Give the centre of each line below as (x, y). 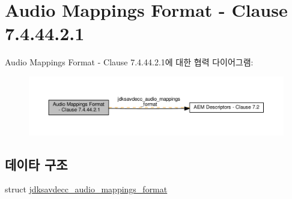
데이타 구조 (36, 164)
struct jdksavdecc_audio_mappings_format (86, 189)
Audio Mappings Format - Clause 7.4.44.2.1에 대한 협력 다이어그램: (129, 62)
